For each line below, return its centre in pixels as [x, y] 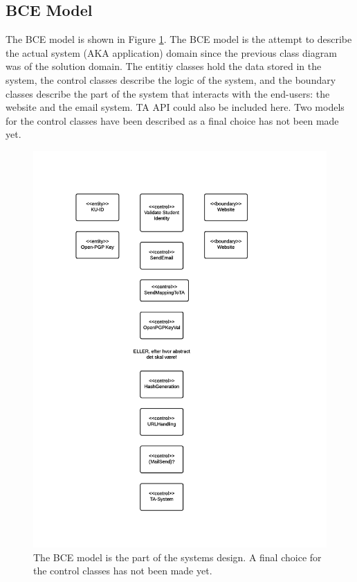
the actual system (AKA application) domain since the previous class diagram [171, 52]
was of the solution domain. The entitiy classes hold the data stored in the [164, 66]
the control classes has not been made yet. [123, 571]
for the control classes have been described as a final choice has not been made [172, 120]
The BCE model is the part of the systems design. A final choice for [177, 557]
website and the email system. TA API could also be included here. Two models [175, 107]
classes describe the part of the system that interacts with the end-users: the [168, 93]
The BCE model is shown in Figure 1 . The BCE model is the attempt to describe [179, 39]
